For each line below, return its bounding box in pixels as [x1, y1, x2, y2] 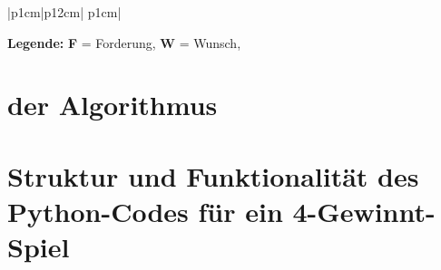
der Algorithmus [7, 86, 218, 123]
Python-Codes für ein [7, 192, 283, 229]
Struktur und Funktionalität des [7, 157, 419, 194]
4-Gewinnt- [292, 192, 436, 229]
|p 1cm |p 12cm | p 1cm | [7, 3, 122, 21]
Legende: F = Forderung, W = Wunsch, [7, 33, 241, 52]
